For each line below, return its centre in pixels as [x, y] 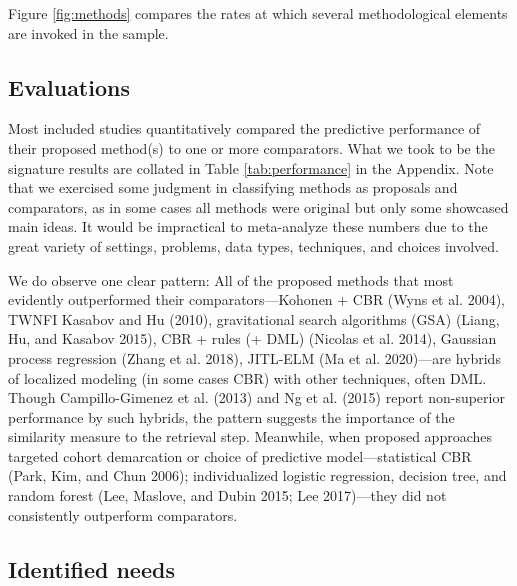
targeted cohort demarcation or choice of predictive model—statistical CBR [240, 455]
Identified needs [91, 568]
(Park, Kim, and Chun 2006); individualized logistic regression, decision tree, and [257, 475]
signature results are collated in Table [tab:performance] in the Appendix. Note [251, 167]
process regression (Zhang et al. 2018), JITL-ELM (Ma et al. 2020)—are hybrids [254, 357]
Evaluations [69, 86]
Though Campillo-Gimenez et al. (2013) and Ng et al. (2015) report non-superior [256, 397]
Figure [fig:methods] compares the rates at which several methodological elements [258, 13]
